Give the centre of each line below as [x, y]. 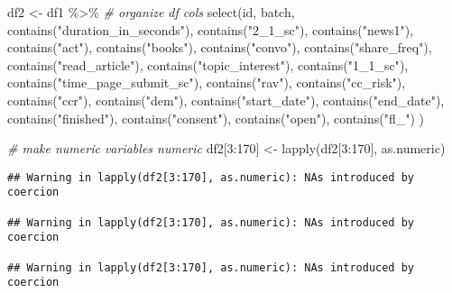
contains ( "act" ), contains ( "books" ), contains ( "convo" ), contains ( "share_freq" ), [220, 47]
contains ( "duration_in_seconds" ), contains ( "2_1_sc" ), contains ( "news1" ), [211, 29]
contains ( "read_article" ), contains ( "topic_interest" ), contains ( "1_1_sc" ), [208, 64]
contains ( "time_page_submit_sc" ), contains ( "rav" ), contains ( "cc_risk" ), [207, 82]
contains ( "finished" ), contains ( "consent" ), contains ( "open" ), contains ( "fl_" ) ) [216, 118]
